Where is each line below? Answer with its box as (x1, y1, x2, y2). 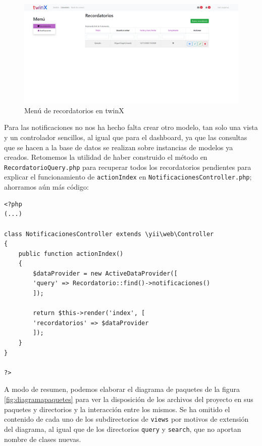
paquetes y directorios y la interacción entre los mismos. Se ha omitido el (4, 404, 230, 414)
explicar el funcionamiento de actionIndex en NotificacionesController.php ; (4, 171, 252, 182)
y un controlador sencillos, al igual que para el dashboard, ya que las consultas (4, 132, 247, 143)
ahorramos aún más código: (4, 182, 89, 192)
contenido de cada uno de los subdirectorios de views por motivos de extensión (4, 414, 249, 424)
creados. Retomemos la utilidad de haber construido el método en (4, 152, 207, 162)
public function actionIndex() (18, 250, 124, 257)
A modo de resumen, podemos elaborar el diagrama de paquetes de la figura (4, 384, 240, 394)
